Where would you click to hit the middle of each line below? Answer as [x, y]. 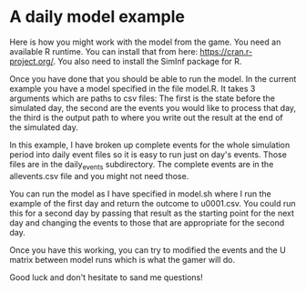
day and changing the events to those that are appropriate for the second [147, 222]
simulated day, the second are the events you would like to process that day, [153, 107]
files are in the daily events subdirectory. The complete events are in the [142, 165]
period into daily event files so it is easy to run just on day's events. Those [148, 154]
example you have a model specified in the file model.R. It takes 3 [133, 88]
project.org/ [31, 61]
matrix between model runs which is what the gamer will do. [122, 259]
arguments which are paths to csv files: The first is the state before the [143, 98]
